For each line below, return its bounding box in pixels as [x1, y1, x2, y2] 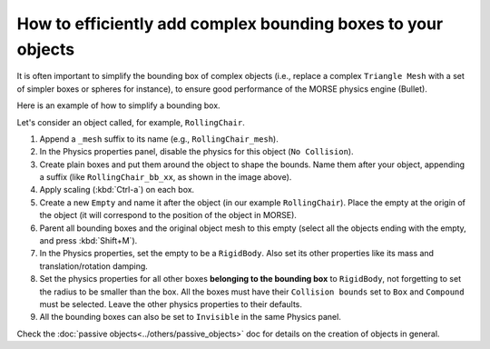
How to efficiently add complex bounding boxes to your [16, 14, 444, 34]
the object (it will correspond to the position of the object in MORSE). [39, 210, 297, 221]
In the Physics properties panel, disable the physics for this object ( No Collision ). [39, 146, 354, 157]
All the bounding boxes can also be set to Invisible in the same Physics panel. [39, 312, 342, 323]
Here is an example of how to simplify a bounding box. [16, 100, 221, 111]
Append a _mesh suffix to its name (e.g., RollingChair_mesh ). [39, 133, 279, 145]
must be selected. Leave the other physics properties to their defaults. [39, 298, 303, 309]
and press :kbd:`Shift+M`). [39, 235, 138, 246]
